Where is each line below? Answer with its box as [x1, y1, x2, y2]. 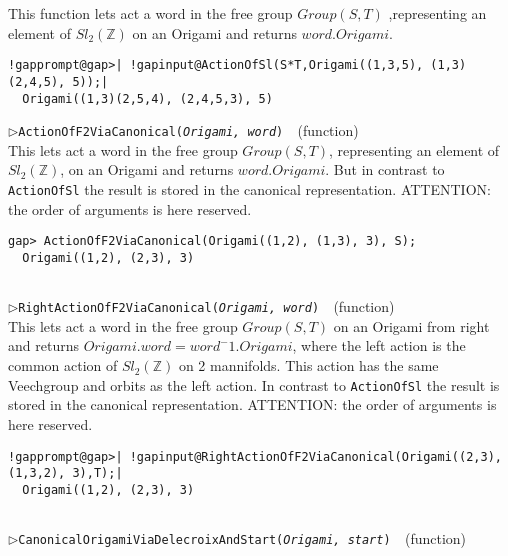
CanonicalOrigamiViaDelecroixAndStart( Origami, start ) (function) [18, 528, 467, 549]
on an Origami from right [333, 315, 490, 336]
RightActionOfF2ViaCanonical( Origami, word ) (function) [18, 296, 395, 317]
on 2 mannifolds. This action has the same [178, 355, 439, 376]
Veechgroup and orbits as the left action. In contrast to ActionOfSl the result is [8, 374, 500, 395]
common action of [8, 355, 118, 376]
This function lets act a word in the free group [8, 3, 293, 23]
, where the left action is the [292, 335, 466, 356]
